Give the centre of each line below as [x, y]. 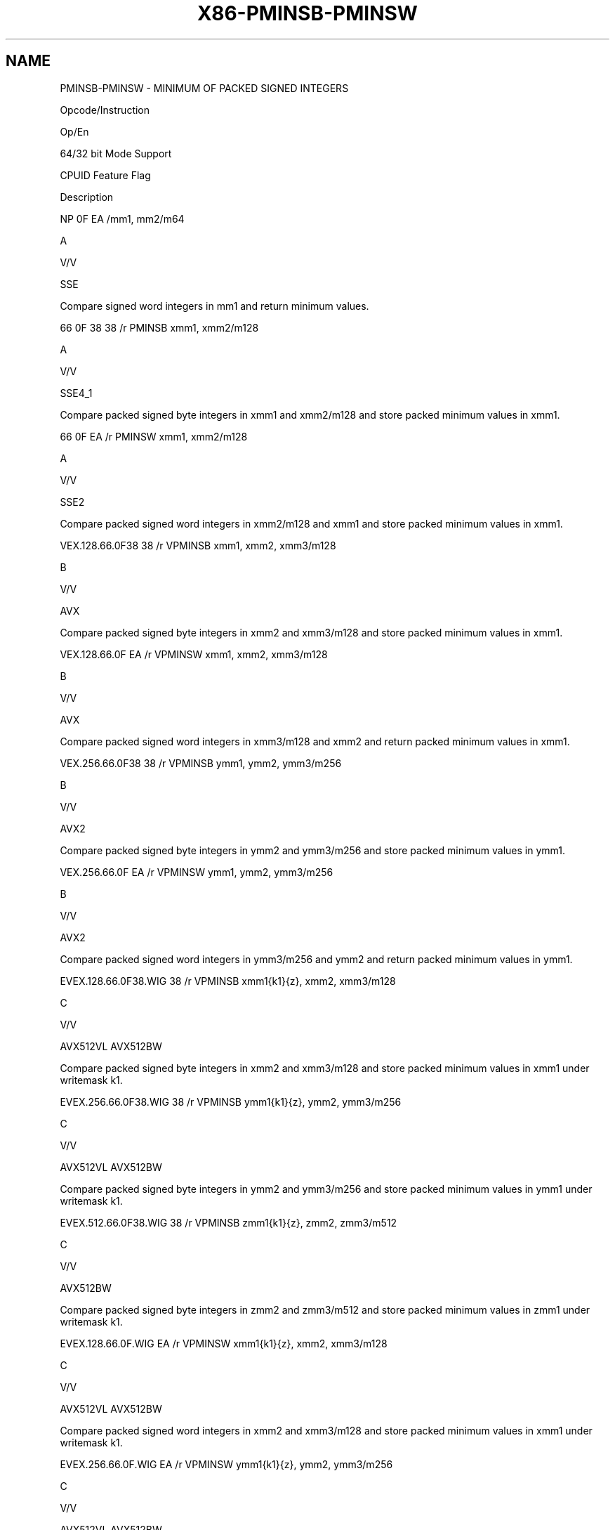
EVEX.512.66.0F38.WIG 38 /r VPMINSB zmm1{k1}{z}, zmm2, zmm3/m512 [229, 1222]
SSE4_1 [76, 393]
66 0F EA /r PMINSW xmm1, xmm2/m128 [154, 436]
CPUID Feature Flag [105, 175]
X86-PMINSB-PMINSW [307, 13]
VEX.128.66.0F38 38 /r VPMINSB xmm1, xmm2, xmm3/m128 [198, 545]
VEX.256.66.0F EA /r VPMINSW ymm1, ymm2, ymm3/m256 [197, 872]
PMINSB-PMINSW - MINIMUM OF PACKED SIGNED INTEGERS [204, 88]
